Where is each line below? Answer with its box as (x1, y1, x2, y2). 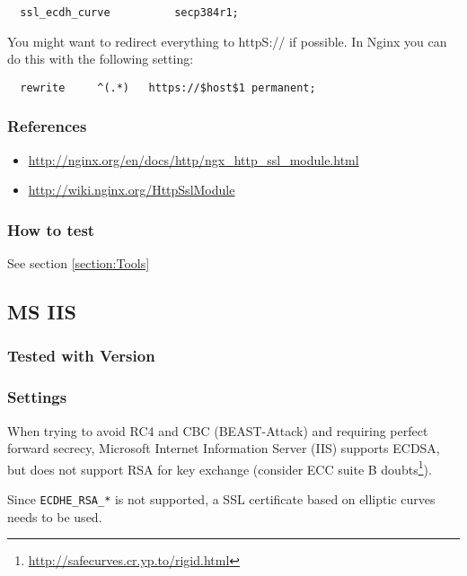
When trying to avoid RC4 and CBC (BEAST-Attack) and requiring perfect (7, 421, 428, 440)
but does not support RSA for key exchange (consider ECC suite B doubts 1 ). (7, 457, 432, 478)
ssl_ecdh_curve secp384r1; (20, 6, 239, 19)
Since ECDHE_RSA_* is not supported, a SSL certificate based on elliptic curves (7, 490, 436, 508)
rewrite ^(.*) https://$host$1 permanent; (20, 81, 316, 94)
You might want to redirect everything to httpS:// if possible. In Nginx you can (7, 31, 447, 50)
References (7, 115, 87, 137)
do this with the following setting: (7, 49, 194, 68)
